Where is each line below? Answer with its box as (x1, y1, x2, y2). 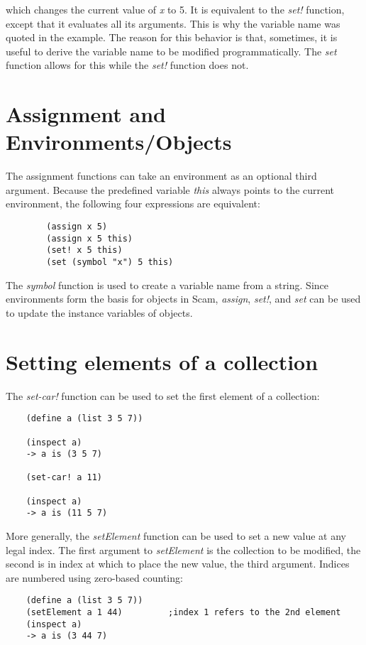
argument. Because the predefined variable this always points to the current (6, 182, 335, 197)
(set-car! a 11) (26, 472, 103, 483)
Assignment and (6, 99, 166, 129)
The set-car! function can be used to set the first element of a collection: (6, 388, 320, 403)
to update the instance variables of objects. (6, 305, 193, 320)
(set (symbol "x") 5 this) (46, 257, 174, 268)
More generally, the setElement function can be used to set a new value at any (6, 529, 346, 543)
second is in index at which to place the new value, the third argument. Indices (6, 556, 350, 571)
